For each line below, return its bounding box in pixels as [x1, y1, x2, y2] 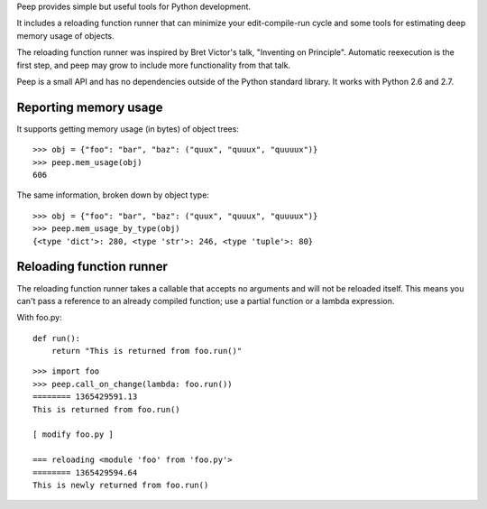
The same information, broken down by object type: [16, 190, 209, 200]
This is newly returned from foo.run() [32, 479, 209, 490]
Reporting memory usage [16, 99, 163, 115]
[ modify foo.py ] [32, 430, 115, 440]
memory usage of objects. [16, 30, 115, 41]
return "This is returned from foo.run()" [51, 346, 243, 356]
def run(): [32, 333, 81, 343]
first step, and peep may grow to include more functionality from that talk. [16, 60, 291, 70]
